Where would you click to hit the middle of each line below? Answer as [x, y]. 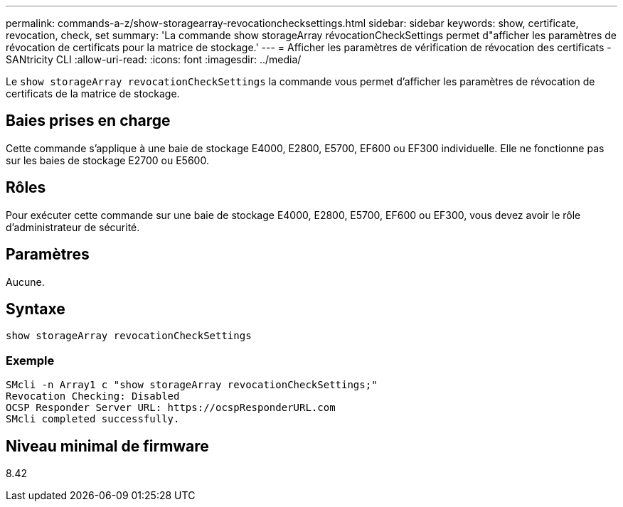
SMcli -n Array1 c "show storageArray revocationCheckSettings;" [192, 385]
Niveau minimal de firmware [107, 446]
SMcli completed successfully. [93, 419]
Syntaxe [36, 309]
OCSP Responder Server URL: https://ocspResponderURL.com [171, 408]
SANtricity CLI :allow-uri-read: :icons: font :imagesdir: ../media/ [154, 59]
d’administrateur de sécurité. [73, 227]
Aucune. [25, 282]
